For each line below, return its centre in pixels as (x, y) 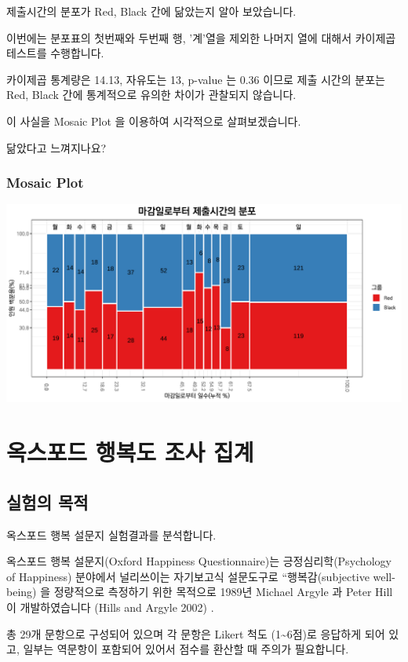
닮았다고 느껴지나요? (56, 147)
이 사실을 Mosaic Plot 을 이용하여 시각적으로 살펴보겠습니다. (154, 121)
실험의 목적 (47, 501)
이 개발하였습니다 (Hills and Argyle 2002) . (110, 607)
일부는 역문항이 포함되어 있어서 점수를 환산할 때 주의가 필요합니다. (186, 649)
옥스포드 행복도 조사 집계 (130, 452)
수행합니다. (77, 53)
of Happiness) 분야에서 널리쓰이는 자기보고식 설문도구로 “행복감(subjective (188, 576)
